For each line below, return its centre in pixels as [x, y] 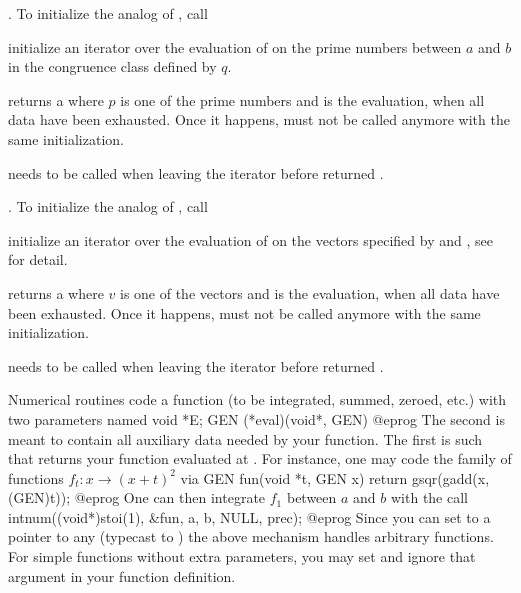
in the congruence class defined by [112, 66]
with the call [429, 497]
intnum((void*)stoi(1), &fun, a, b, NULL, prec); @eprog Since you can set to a [249, 516]
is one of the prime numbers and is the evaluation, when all [302, 99]
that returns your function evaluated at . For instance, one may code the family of [260, 458]
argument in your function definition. [122, 575]
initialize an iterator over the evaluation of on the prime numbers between [235, 46]
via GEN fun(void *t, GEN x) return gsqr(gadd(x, [335, 477]
